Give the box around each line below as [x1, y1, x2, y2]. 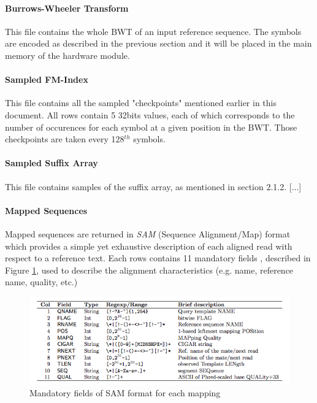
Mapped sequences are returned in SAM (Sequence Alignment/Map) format [5, 227, 291, 240]
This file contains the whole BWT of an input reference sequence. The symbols [5, 25, 302, 37]
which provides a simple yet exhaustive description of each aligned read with [5, 239, 292, 252]
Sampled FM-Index [5, 73, 88, 86]
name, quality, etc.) [5, 275, 78, 288]
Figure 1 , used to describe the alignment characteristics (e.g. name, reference [5, 263, 294, 276]
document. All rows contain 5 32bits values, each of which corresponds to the [5, 108, 295, 121]
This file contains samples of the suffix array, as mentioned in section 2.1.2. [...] [5, 180, 302, 193]
